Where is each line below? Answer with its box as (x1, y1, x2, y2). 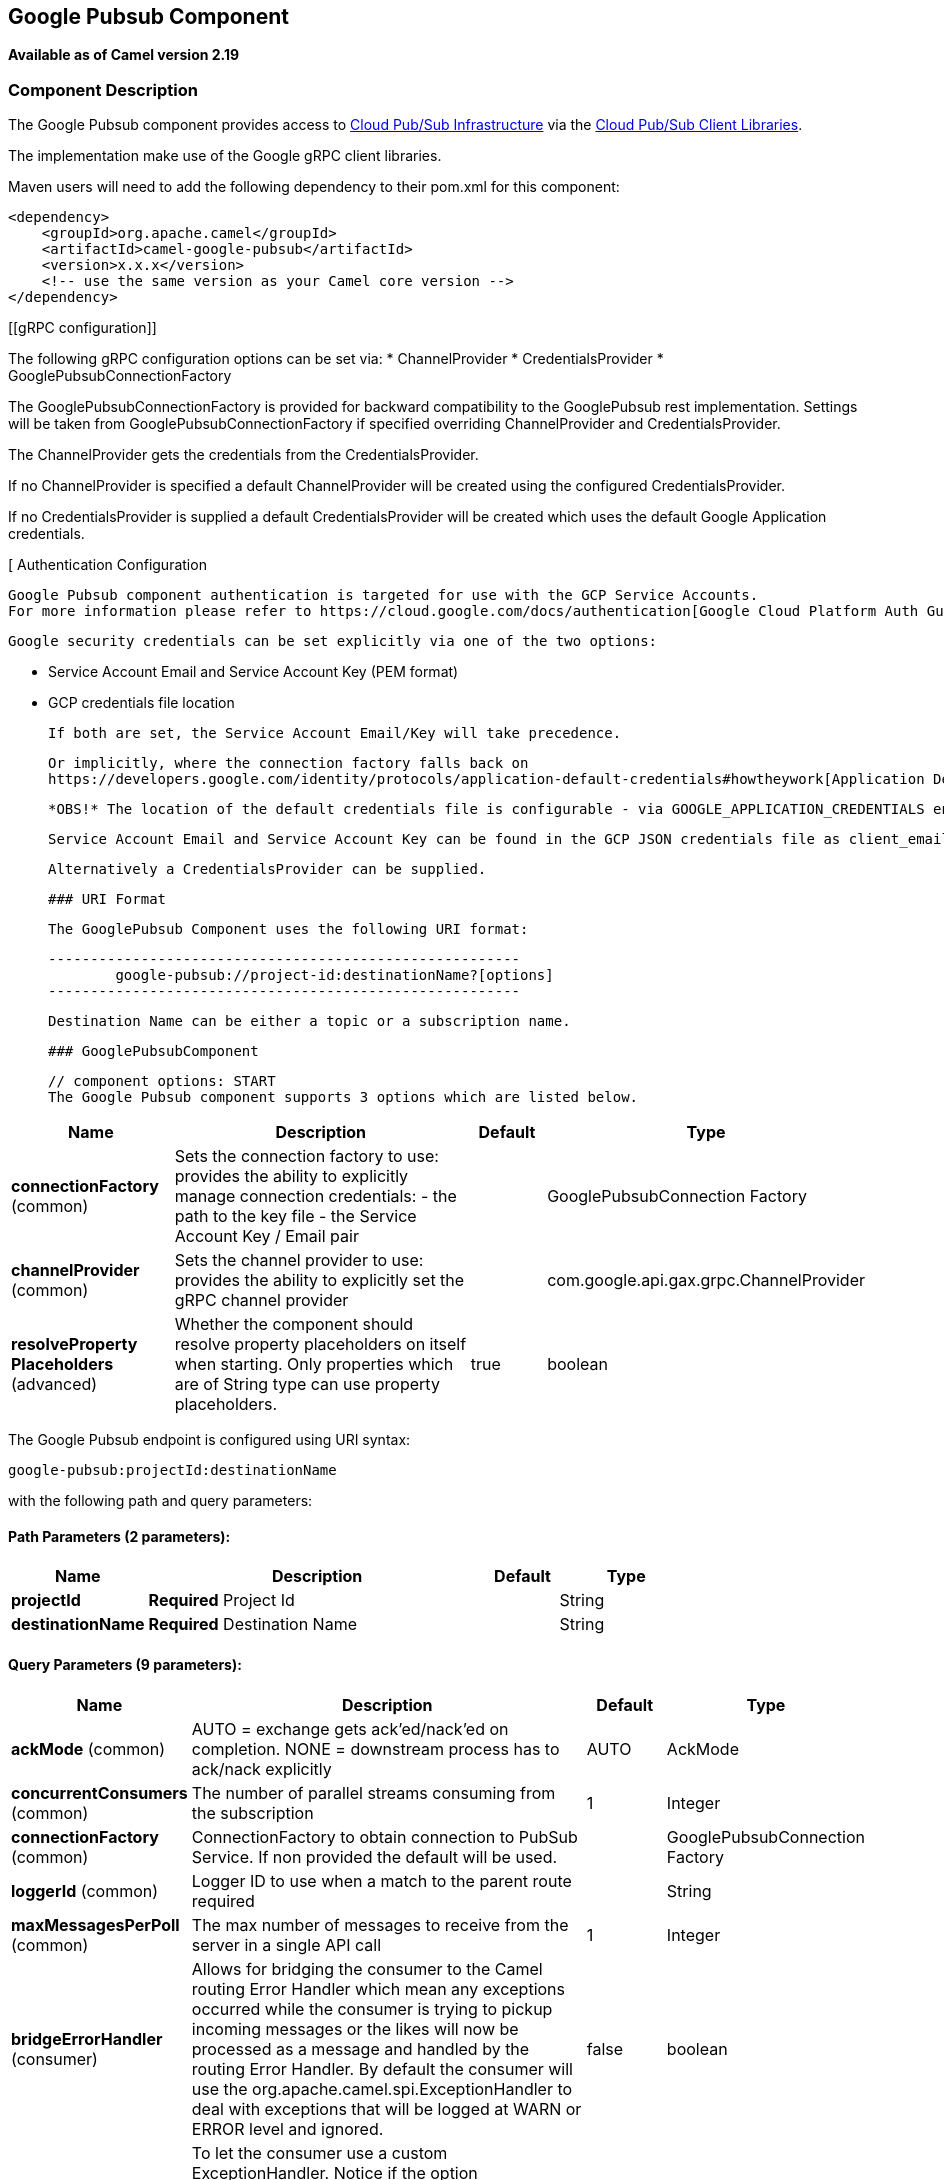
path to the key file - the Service (174, 1206, 417, 1227)
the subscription (191, 1802, 314, 1823)
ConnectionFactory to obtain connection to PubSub (191, 1826, 578, 1847)
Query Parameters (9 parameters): (8, 1656, 242, 1673)
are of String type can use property (174, 1374, 440, 1395)
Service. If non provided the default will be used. (191, 1846, 558, 1867)
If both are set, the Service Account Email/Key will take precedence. (48, 725, 622, 742)
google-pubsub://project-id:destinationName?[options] (115, 967, 554, 984)
